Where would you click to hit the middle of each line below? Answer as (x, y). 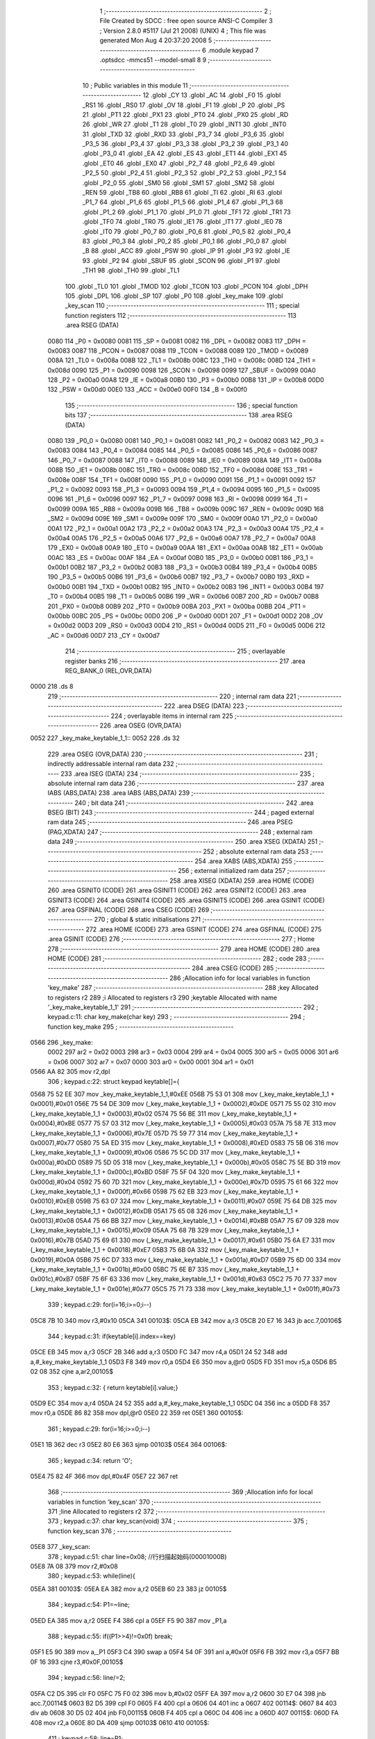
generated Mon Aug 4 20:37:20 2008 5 (156, 40)
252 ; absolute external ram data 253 (256, 851)
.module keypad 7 (233, 50)
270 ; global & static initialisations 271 (148, 920)
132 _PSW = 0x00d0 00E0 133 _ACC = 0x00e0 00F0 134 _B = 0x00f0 (148, 390)
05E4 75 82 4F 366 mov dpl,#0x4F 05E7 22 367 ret (104, 1476)
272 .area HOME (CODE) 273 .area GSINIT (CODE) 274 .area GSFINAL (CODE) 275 (204, 929)
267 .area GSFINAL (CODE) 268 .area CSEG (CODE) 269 (128, 909)
